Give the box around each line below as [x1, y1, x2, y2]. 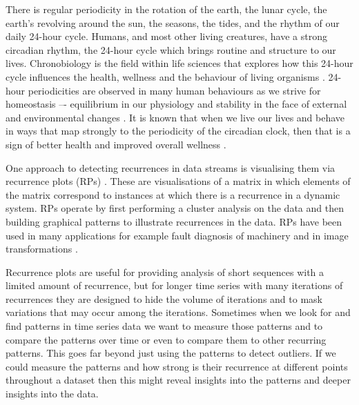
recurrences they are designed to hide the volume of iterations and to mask [6, 291, 322, 306]
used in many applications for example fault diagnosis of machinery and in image [6, 228, 349, 242]
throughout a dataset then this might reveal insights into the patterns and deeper [6, 373, 351, 387]
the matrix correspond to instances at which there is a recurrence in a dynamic [6, 187, 340, 201]
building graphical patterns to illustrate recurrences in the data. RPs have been [6, 214, 342, 228]
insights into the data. [6, 386, 99, 401]
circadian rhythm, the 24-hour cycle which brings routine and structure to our [6, 42, 336, 57]
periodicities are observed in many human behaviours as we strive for [28, 83, 321, 97]
